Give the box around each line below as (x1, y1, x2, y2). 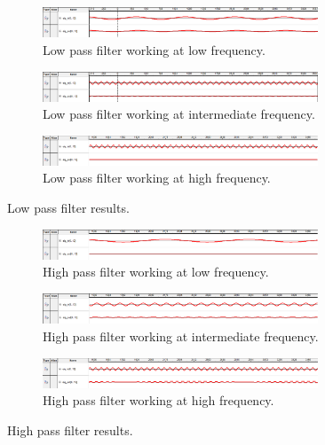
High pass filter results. (7, 421, 133, 440)
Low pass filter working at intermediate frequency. (43, 105, 315, 123)
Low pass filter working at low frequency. (43, 41, 266, 59)
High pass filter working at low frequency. (43, 262, 269, 281)
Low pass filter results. (7, 199, 130, 217)
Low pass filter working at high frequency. (43, 168, 271, 187)
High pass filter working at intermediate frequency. (43, 327, 319, 346)
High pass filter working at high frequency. (43, 391, 274, 410)
